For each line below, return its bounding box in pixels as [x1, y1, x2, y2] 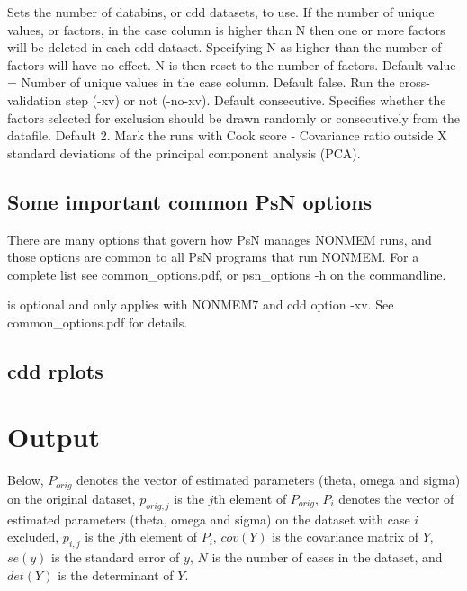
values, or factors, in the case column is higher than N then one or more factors [7, 20, 445, 39]
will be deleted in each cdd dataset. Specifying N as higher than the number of [7, 38, 442, 57]
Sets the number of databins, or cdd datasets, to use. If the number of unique [7, 3, 435, 21]
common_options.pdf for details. [7, 312, 188, 331]
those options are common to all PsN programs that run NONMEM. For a [7, 247, 419, 266]
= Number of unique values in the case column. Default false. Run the [7, 73, 395, 92]
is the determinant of [58, 565, 174, 584]
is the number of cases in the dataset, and [211, 548, 443, 567]
